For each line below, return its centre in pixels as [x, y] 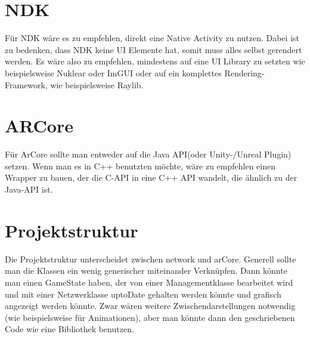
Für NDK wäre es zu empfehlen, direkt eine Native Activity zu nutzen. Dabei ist [152, 38]
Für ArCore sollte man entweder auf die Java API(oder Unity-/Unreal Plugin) [148, 154]
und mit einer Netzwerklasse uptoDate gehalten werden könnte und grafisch [143, 294]
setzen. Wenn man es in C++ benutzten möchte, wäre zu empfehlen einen [140, 166]
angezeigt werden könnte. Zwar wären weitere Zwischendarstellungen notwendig [150, 306]
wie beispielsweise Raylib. [97, 84]
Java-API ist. [29, 189]
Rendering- [244, 72]
